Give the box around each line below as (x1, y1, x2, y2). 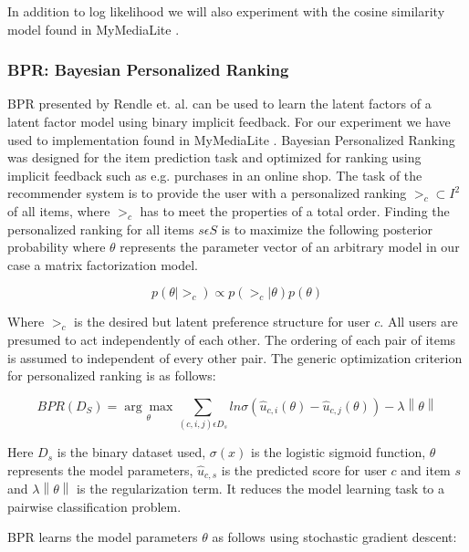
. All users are (380, 312, 458, 331)
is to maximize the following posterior (221, 219, 433, 238)
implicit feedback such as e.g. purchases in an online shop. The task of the (7, 165, 422, 184)
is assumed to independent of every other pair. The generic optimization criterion (7, 348, 463, 367)
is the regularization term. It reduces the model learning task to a (77, 479, 445, 498)
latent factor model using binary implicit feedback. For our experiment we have (7, 112, 451, 130)
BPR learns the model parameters (7, 527, 198, 547)
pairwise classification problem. (7, 496, 182, 516)
